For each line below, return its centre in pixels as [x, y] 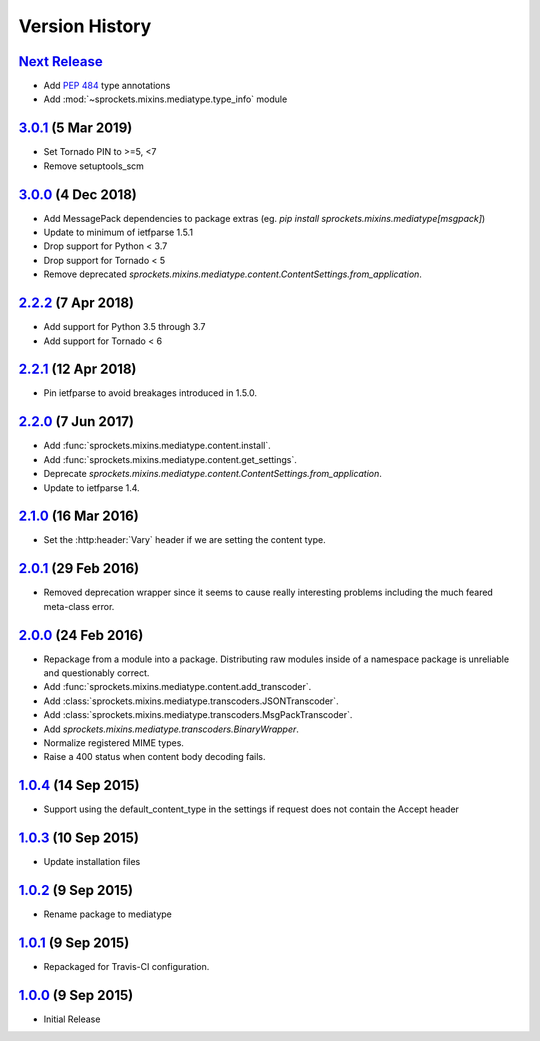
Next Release [61, 61]
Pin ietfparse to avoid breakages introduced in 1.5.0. [150, 393]
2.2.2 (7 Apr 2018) [76, 303]
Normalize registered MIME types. [114, 742]
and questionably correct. [96, 673]
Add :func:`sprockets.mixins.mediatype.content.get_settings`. [170, 459]
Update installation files [92, 862]
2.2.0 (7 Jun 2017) [76, 421]
